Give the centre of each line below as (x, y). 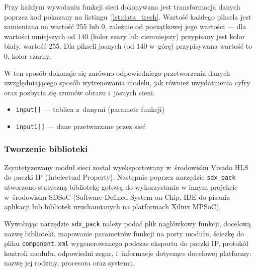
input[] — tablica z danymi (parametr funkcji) (90, 109)
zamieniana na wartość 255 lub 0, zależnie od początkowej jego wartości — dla (125, 26)
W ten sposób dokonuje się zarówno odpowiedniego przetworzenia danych (117, 73)
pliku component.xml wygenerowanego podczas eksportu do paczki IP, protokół (126, 243)
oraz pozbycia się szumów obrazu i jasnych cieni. (79, 92)
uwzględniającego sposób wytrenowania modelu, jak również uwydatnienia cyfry (127, 83)
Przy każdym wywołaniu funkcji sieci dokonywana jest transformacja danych (122, 7)
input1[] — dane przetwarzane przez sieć (81, 126)
